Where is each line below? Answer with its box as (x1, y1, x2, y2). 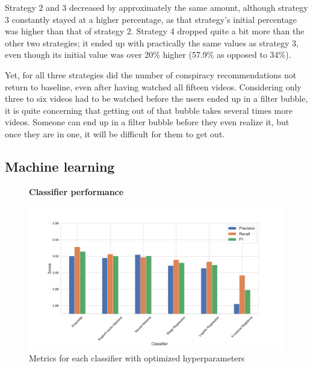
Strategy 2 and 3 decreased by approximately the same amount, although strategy (5, 1, 308, 13)
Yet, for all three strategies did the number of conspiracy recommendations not (5, 68, 297, 81)
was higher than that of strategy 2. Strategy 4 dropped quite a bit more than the (5, 25, 305, 37)
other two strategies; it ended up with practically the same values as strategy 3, (5, 36, 299, 49)
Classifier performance (29, 185, 124, 198)
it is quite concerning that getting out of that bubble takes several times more (5, 104, 293, 116)
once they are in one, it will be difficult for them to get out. (5, 127, 225, 140)
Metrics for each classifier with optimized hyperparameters (29, 352, 245, 364)
